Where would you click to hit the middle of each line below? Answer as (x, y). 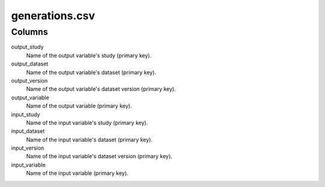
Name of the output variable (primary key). (79, 106)
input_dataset (28, 131)
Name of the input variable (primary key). (77, 173)
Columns (29, 32)
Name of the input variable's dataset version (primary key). (99, 156)
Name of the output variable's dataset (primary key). (91, 72)
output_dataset (30, 64)
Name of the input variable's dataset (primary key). (89, 139)
